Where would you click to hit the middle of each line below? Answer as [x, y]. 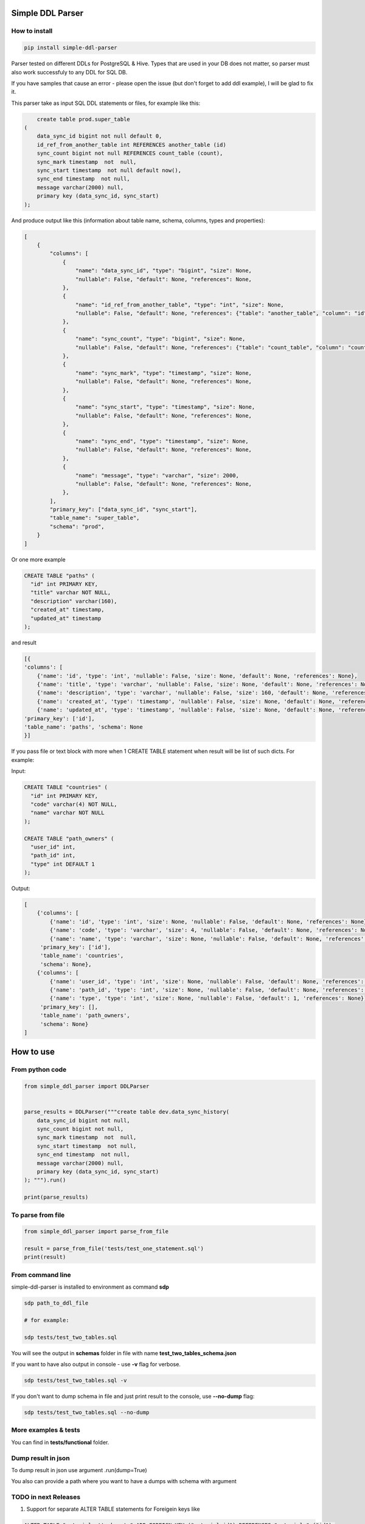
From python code [39, 1070]
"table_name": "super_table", [95, 518]
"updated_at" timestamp [66, 618]
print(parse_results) [56, 1197]
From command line [41, 1275]
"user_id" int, [53, 847]
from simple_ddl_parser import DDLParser [87, 1086]
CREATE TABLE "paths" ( [60, 575]
